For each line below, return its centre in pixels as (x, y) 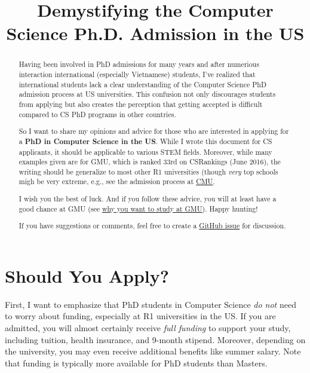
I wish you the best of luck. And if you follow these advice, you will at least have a (148, 199)
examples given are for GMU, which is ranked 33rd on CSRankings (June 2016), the (150, 162)
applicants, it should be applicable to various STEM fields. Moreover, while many (145, 152)
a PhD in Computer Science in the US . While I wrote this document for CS (145, 141)
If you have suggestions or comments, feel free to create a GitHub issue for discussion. (152, 226)
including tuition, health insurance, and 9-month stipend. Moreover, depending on (155, 339)
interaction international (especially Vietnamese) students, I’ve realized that (137, 74)
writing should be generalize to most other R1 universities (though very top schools (148, 171)
